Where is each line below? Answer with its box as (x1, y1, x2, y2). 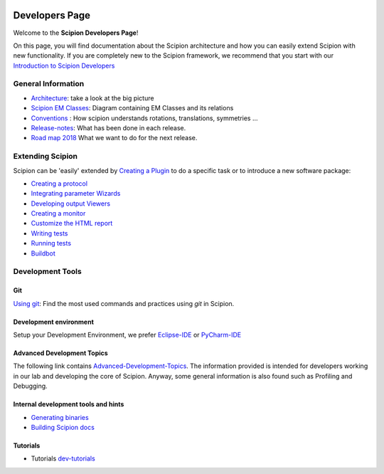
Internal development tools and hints (13, 400, 124, 409)
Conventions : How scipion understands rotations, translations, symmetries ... (31, 114, 259, 122)
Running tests (31, 239, 71, 248)
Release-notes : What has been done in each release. (31, 124, 186, 132)
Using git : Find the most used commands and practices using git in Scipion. (13, 299, 235, 307)
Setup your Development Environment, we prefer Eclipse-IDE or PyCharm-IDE (13, 331, 242, 339)
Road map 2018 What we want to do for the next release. (31, 134, 198, 142)
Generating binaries (31, 413, 89, 421)
